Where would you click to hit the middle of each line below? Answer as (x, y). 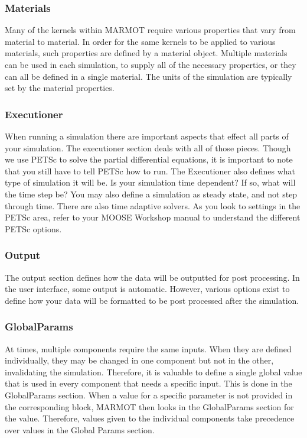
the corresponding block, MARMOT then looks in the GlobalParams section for (149, 406)
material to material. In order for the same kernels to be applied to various (140, 41)
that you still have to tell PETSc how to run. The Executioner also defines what (150, 171)
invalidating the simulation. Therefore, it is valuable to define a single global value (153, 372)
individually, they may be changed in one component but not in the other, (139, 360)
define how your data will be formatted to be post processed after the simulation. (152, 300)
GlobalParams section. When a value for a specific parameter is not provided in (149, 395)
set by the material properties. (60, 88)
